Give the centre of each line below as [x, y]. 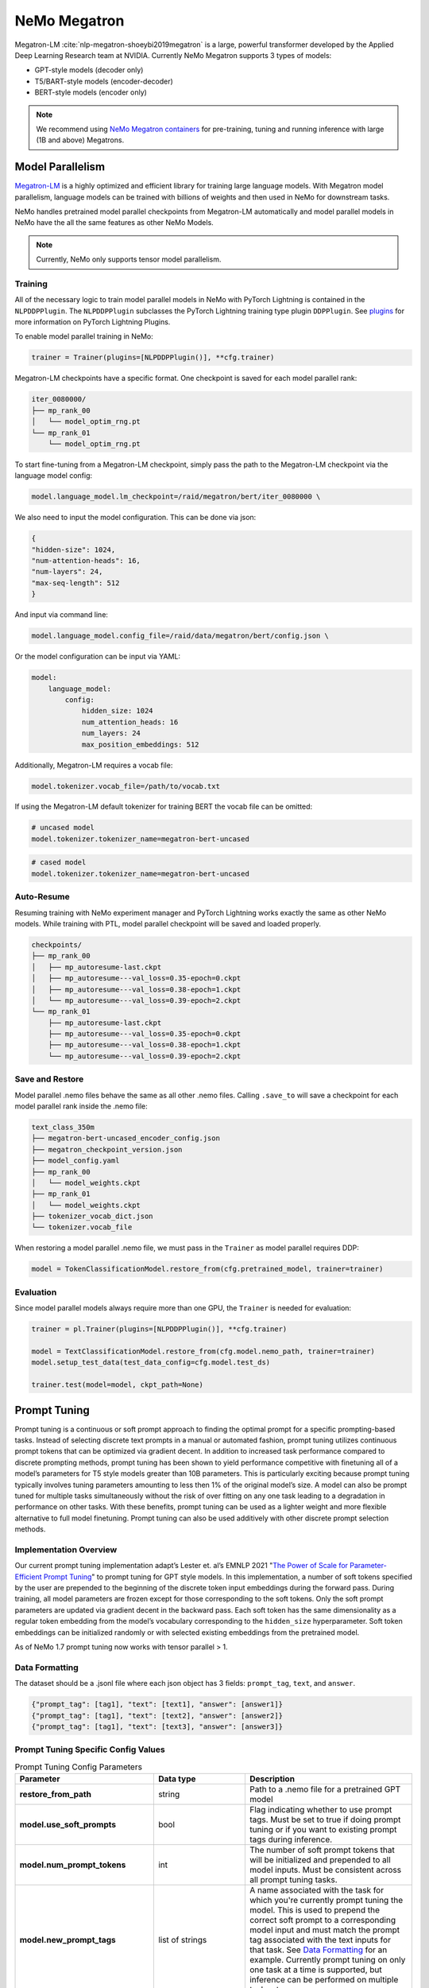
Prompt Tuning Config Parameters [79, 1767]
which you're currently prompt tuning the [326, 1901]
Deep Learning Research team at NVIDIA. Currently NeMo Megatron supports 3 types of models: [173, 55]
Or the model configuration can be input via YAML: [98, 657]
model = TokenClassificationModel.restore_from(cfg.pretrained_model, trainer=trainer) [207, 1269]
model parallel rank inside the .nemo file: [81, 1106]
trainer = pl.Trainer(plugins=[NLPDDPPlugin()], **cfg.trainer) [159, 1329]
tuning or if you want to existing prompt [323, 1830]
